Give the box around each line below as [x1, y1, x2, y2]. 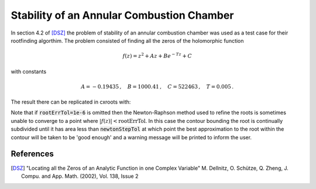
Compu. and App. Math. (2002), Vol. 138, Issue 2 [21, 173, 139, 180]
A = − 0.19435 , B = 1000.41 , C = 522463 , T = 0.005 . [81, 83, 234, 90]
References [11, 149, 54, 159]
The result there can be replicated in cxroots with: [11, 98, 131, 105]
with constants [11, 68, 47, 75]
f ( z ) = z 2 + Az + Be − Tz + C [122, 51, 193, 60]
